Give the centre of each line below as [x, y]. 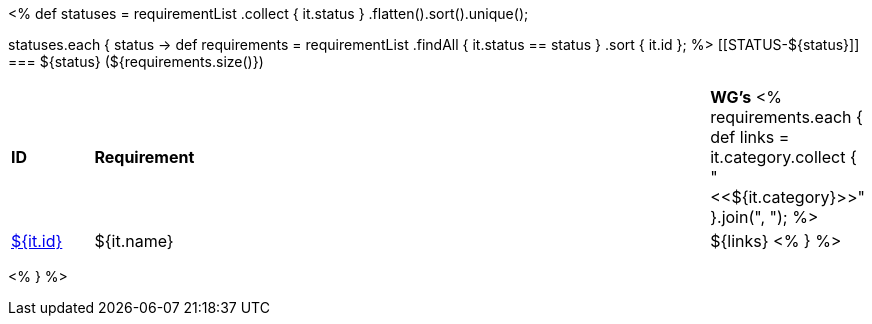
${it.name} [134, 241]
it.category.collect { [783, 157]
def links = [750, 137]
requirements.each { [786, 117]
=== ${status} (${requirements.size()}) [136, 61]
